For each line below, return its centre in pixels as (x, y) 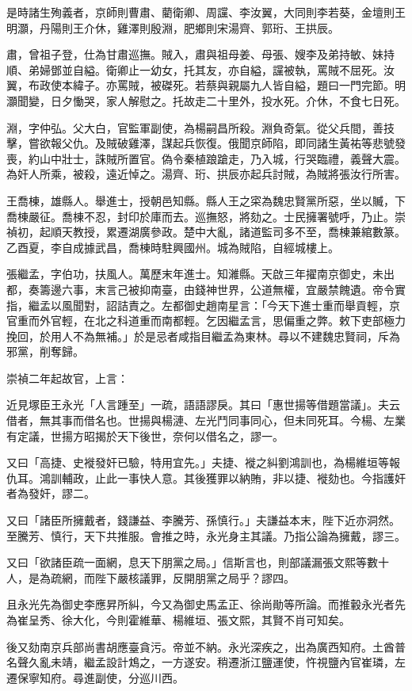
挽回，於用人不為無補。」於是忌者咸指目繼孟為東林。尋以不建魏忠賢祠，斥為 (203, 336)
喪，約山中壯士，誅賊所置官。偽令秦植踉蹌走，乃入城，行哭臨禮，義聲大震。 (206, 158)
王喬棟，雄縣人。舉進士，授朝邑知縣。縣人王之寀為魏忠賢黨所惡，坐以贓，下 (206, 200)
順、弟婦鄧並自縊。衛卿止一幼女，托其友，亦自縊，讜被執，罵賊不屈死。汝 (200, 69)
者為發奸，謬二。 (51, 493)
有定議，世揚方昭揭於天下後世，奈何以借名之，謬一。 (145, 435)
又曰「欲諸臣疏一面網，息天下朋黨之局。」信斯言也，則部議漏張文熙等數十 (198, 562)
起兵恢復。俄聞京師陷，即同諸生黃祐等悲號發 (289, 143)
